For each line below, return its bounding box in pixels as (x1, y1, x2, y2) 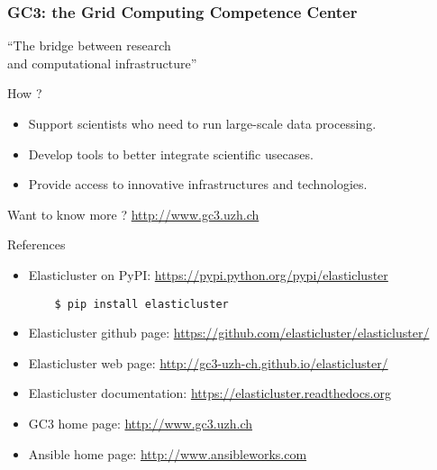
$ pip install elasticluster (54, 297, 229, 311)
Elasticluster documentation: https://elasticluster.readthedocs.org (28, 384, 391, 402)
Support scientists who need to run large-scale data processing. (28, 114, 377, 132)
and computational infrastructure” (7, 53, 197, 72)
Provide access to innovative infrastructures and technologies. (28, 175, 368, 194)
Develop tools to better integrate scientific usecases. (28, 144, 314, 163)
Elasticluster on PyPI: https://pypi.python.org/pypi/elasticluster (28, 265, 388, 284)
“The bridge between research (7, 36, 171, 55)
